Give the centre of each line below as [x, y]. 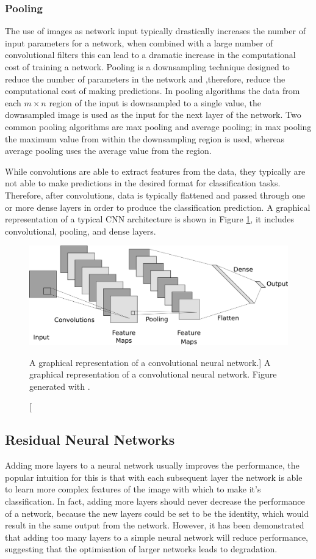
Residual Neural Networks [90, 440]
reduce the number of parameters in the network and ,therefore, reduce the [145, 79]
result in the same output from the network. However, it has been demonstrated [155, 525]
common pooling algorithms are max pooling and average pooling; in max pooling [158, 126]
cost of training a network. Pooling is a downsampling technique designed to [147, 67]
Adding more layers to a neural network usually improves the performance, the [152, 465]
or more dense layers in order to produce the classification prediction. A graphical [158, 207]
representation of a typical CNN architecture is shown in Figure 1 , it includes [149, 219]
